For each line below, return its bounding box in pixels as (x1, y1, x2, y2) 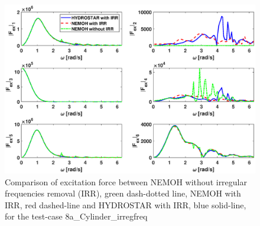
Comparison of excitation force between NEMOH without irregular (5, 175, 247, 188)
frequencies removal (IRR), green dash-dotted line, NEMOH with (5, 187, 241, 199)
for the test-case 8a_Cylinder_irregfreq (5, 210, 148, 222)
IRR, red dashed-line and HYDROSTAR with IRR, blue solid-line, (5, 198, 246, 211)
